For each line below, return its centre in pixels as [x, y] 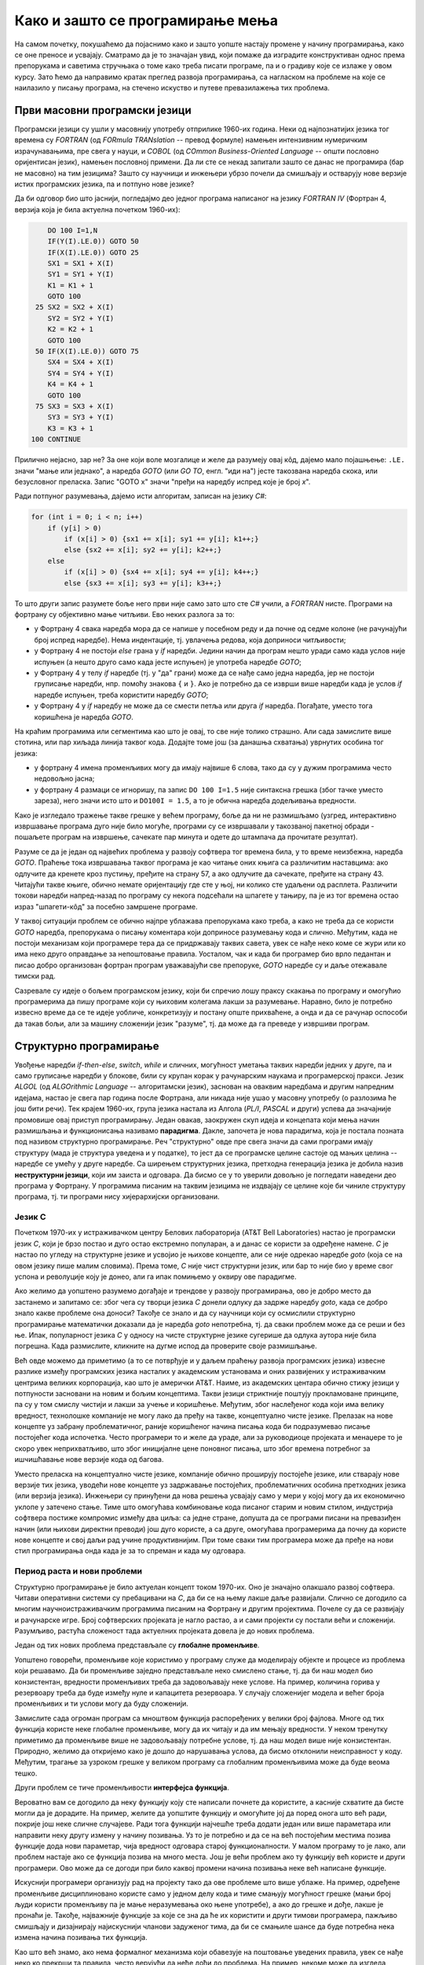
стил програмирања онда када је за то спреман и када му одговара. [130, 1551]
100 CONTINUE [56, 439]
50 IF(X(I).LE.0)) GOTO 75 [87, 351]
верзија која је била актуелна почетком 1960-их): [97, 209]
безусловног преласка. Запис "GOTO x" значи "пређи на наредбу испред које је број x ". [163, 481]
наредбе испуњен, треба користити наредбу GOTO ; [121, 695]
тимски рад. [35, 976]
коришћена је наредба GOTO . [84, 717]
